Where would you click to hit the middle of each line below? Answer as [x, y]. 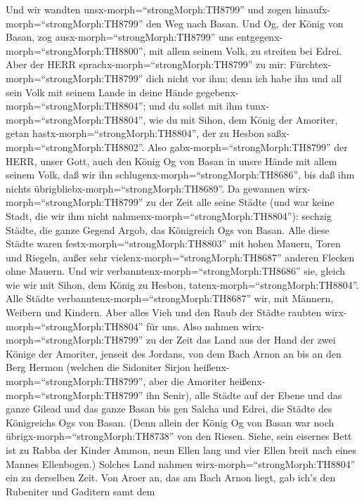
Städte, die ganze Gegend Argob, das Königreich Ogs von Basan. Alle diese [168, 229]
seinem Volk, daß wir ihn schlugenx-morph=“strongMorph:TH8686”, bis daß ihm [180, 175]
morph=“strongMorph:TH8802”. [75, 147]
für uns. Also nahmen [193, 326]
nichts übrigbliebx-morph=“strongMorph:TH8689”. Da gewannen [145, 188]
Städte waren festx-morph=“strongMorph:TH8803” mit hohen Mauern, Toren [173, 243]
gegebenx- [217, 92]
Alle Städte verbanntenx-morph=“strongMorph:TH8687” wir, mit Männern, [170, 298]
